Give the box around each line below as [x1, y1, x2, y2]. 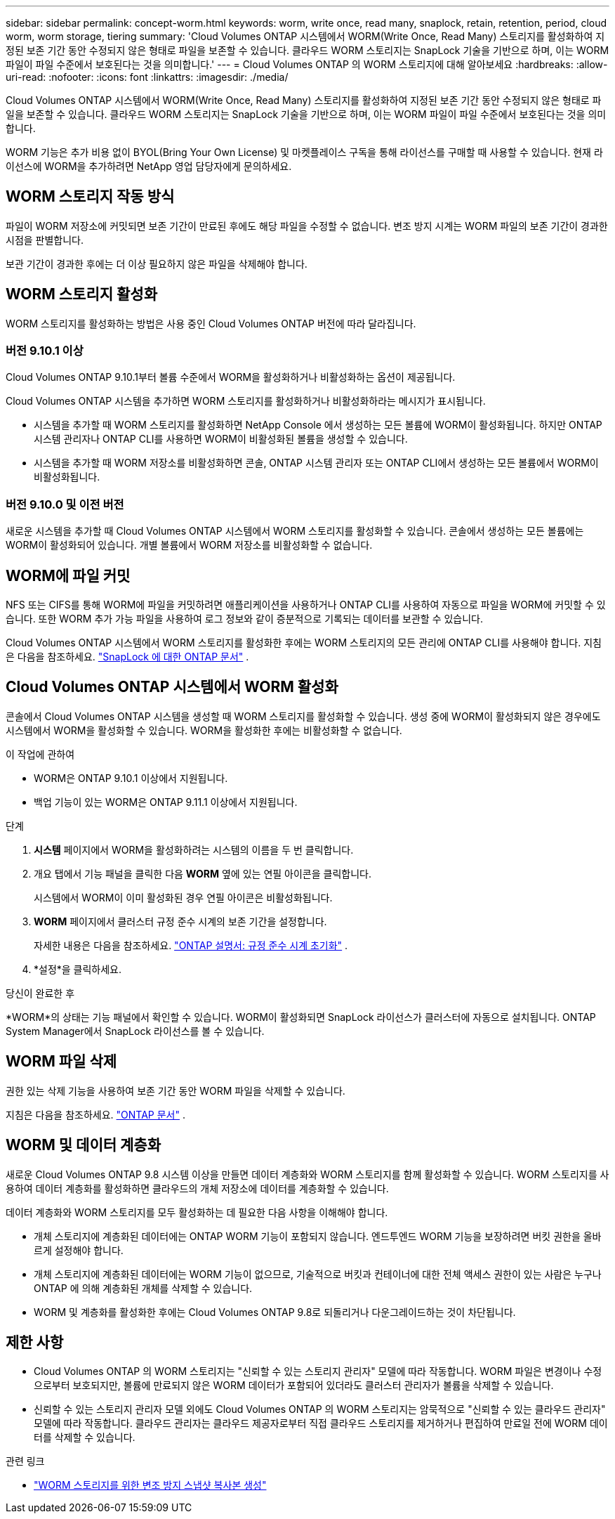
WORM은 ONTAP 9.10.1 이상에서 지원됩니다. [34, 771, 228, 784]
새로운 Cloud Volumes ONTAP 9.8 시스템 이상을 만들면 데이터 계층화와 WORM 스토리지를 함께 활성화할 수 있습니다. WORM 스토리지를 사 [6, 1168, 609, 1180]
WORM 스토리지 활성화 [6, 285, 157, 304]
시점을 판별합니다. [6, 233, 84, 246]
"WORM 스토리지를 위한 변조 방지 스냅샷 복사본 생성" [34, 1479, 267, 1492]
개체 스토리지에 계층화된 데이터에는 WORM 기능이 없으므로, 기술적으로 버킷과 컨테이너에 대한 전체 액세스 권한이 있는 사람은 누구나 [34, 1267, 602, 1280]
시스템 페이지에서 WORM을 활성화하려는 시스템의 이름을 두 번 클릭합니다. [34, 843, 354, 856]
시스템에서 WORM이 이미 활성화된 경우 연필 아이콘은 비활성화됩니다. [34, 891, 333, 904]
